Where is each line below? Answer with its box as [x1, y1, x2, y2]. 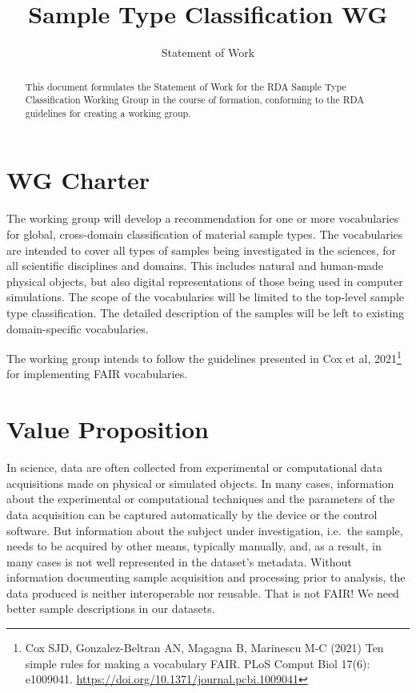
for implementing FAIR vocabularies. [6, 365, 188, 382]
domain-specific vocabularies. [6, 320, 149, 336]
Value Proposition [6, 413, 209, 445]
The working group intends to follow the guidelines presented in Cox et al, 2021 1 [6, 348, 402, 366]
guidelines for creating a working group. [25, 106, 191, 119]
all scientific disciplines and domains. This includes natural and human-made [6, 257, 384, 274]
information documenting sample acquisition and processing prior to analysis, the [6, 569, 406, 586]
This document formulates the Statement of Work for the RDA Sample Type [25, 79, 346, 93]
